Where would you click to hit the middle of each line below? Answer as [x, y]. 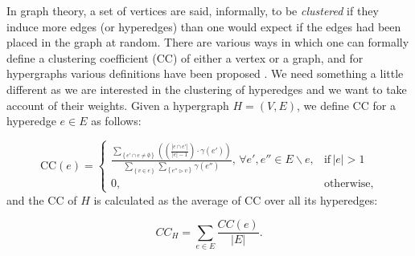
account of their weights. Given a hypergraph [118, 105]
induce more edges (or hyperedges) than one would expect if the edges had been [204, 26]
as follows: [116, 121]
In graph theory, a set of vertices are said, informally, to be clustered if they [193, 10]
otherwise [347, 184]
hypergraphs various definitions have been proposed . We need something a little [205, 73]
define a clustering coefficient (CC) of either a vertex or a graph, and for [185, 57]
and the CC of [42, 199]
